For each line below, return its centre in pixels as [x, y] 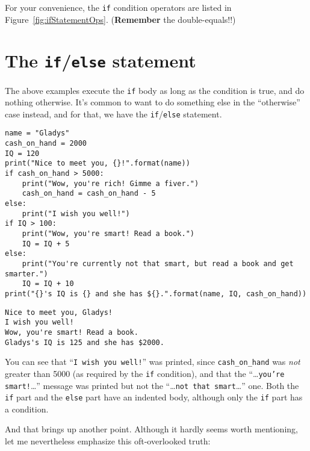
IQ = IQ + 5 [46, 244]
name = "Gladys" [37, 133]
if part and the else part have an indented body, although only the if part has [154, 397]
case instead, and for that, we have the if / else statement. [113, 114]
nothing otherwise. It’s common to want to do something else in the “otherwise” [153, 102]
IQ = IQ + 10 [48, 284]
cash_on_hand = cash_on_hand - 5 [89, 194]
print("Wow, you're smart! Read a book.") [108, 233]
